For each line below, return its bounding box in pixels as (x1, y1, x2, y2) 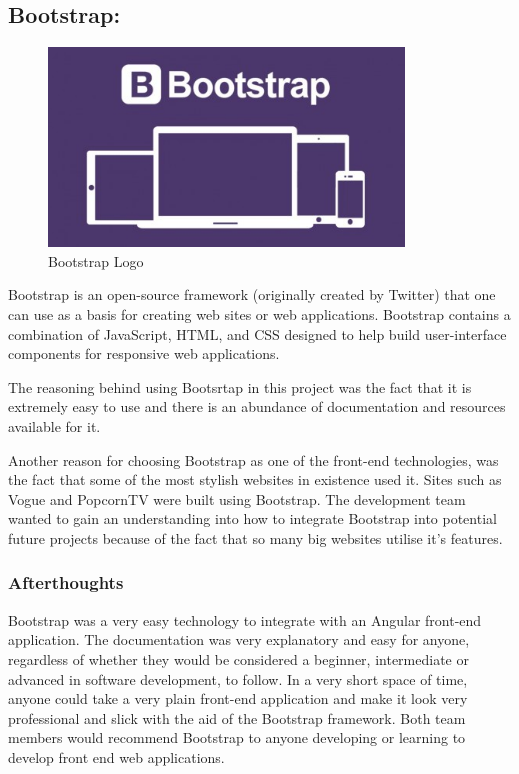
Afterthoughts (8, 570, 124, 595)
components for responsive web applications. (8, 343, 280, 364)
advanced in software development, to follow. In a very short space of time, (8, 668, 468, 689)
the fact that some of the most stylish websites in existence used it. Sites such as (8, 469, 502, 490)
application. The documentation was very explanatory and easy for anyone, (8, 629, 470, 650)
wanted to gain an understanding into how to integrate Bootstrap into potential (8, 508, 497, 529)
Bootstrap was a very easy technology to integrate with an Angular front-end (8, 609, 482, 630)
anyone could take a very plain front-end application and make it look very (8, 688, 468, 709)
